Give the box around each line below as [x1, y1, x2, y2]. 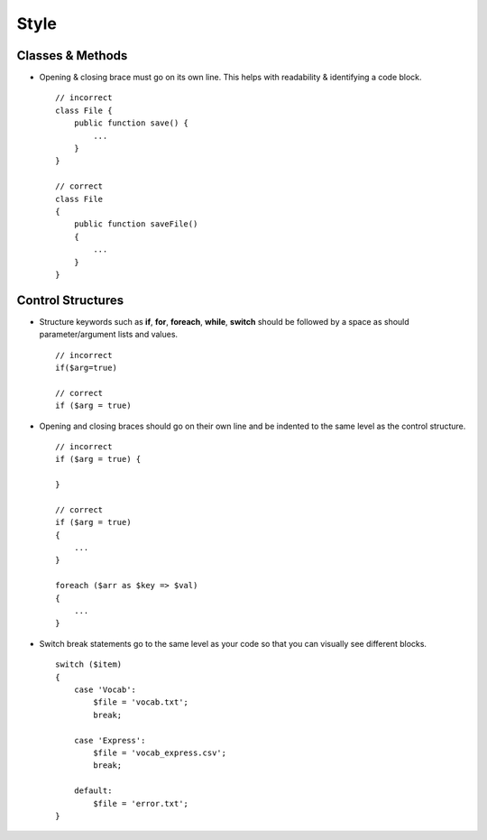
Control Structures [16, 292, 124, 308]
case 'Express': [73, 735, 146, 745]
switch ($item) [55, 660, 123, 669]
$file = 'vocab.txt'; [93, 697, 189, 707]
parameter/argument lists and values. [39, 329, 179, 340]
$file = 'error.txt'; [93, 798, 189, 808]
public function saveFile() [73, 219, 198, 229]
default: [73, 786, 113, 796]
